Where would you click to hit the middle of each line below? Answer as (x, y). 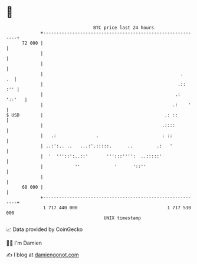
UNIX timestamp (122, 218)
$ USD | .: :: (92, 115)
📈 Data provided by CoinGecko (45, 229)
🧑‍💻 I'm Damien (24, 243)
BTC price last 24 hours (124, 28)
